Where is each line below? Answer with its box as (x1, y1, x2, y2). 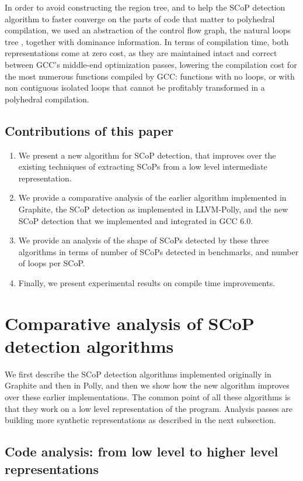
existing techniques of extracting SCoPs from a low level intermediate (18, 160, 267, 173)
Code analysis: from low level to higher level (5, 442, 278, 461)
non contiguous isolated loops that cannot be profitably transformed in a (5, 81, 265, 94)
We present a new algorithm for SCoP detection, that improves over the (18, 149, 276, 161)
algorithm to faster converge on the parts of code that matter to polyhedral (5, 12, 275, 25)
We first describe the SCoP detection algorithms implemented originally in (5, 367, 271, 380)
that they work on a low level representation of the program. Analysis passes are (5, 402, 292, 414)
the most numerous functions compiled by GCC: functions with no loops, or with (5, 70, 295, 82)
